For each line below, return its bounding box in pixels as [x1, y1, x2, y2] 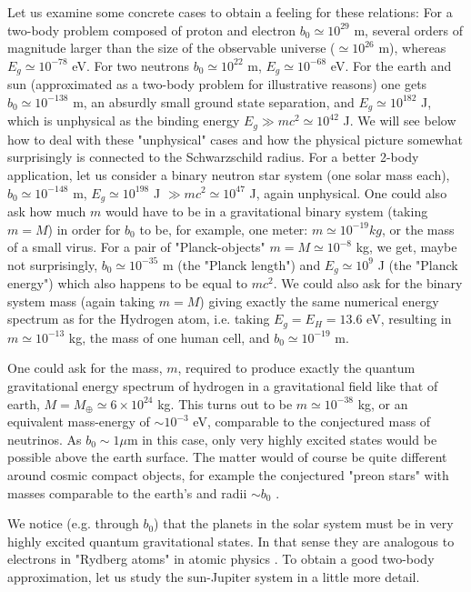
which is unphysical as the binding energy [7, 111, 240, 130]
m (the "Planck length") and [162, 255, 321, 274]
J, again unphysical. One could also [249, 183, 447, 202]
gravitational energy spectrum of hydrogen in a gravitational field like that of [7, 376, 438, 396]
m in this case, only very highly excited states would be [126, 429, 437, 448]
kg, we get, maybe [356, 237, 457, 256]
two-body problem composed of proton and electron [7, 20, 296, 39]
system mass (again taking [7, 291, 155, 310]
